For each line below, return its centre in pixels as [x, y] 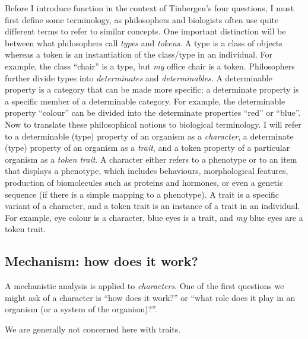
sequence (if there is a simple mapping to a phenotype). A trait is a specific [142, 194]
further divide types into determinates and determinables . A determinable [139, 77]
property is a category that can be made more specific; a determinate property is [152, 89]
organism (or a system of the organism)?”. [81, 309]
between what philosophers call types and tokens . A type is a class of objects [144, 42]
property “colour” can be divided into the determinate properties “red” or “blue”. [153, 113]
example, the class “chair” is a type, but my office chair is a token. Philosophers [150, 66]
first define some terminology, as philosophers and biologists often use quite [142, 19]
